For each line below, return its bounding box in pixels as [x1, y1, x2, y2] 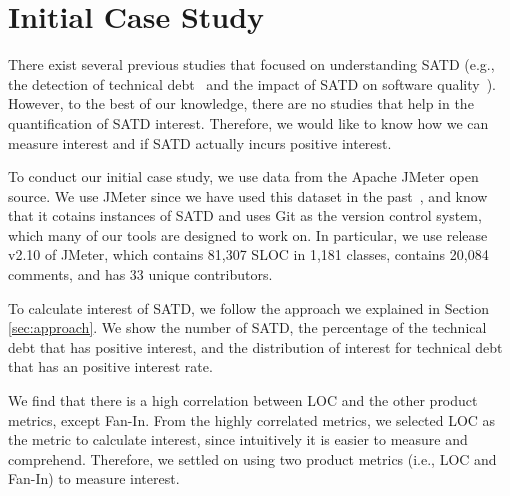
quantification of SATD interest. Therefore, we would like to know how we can [8, 112, 489, 133]
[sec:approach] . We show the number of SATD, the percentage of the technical [8, 317, 487, 338]
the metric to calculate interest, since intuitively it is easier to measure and [8, 429, 468, 450]
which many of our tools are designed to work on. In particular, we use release [8, 224, 488, 245]
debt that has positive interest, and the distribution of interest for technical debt [8, 336, 503, 357]
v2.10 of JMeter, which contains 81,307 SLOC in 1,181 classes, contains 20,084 [8, 244, 489, 265]
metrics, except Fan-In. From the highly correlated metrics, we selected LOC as [8, 409, 496, 430]
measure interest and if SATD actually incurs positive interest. [8, 132, 392, 153]
